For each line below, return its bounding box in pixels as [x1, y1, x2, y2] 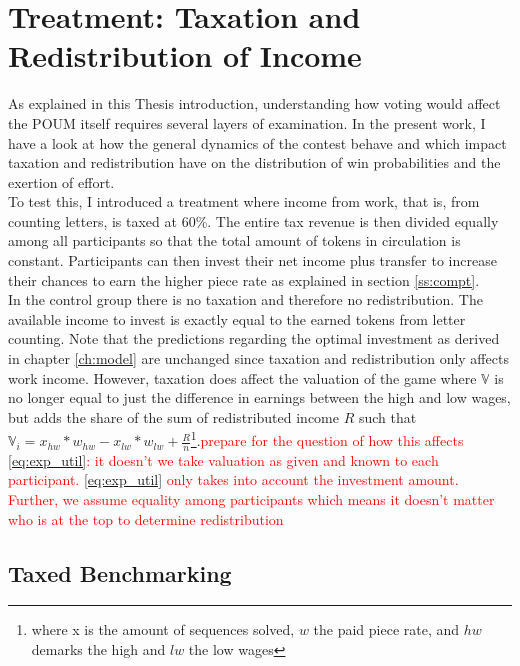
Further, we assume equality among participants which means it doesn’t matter [8, 489, 495, 510]
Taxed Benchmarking [8, 557, 232, 588]
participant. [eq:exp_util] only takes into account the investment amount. [8, 469, 459, 490]
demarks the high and [31, 639, 166, 660]
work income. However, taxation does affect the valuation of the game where [8, 367, 477, 388]
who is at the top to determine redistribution [8, 508, 284, 529]
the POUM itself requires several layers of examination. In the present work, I [8, 112, 486, 133]
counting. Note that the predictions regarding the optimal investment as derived [8, 328, 500, 349]
